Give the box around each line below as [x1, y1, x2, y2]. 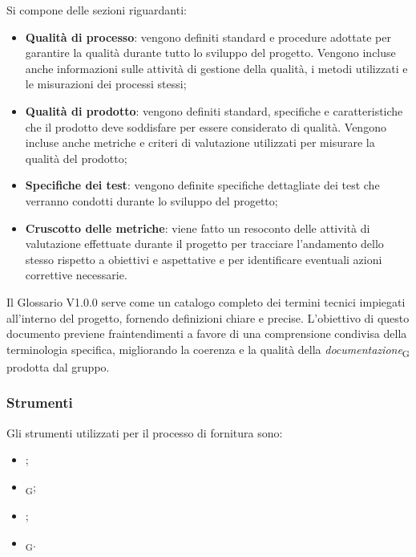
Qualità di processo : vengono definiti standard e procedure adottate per [25, 28, 391, 45]
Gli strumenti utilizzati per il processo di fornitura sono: [6, 424, 283, 441]
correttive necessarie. [25, 266, 127, 283]
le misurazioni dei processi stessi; [25, 75, 187, 92]
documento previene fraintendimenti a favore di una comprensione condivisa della [6, 325, 407, 342]
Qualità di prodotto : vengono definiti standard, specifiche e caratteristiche [25, 102, 403, 119]
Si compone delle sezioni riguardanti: [6, 2, 187, 18]
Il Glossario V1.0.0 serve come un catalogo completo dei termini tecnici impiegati [6, 293, 406, 310]
